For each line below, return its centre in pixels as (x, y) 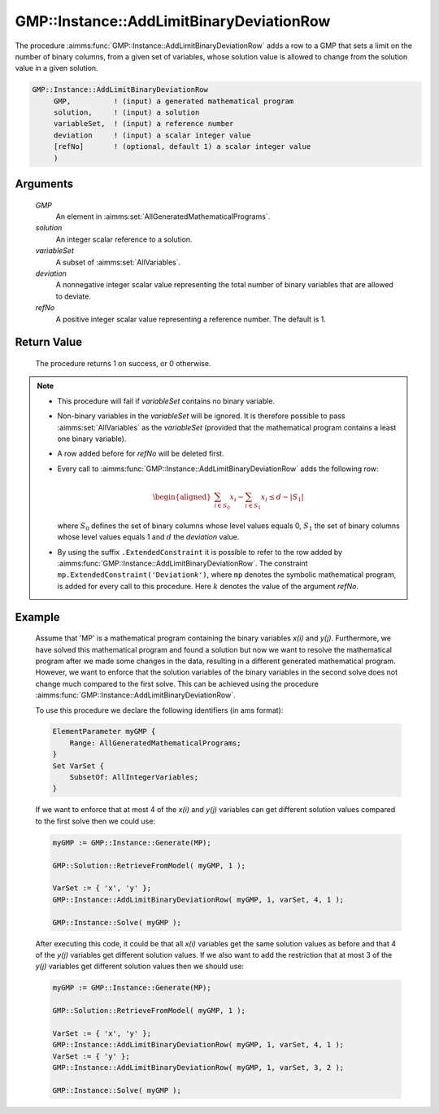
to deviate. (73, 296)
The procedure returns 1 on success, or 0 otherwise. (123, 363)
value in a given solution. (57, 68)
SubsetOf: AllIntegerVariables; (134, 778)
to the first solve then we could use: (96, 821)
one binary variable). (92, 439)
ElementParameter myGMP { (104, 732)
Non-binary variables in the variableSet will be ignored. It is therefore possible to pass (201, 416)
